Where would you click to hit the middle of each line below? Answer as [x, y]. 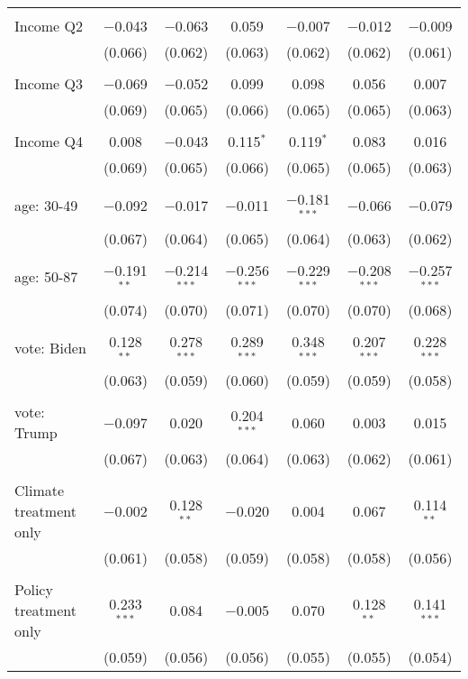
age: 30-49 [46, 206]
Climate [40, 491]
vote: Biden [50, 347]
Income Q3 [49, 83]
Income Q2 [49, 26]
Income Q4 [49, 141]
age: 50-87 [46, 277]
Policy [34, 590]
